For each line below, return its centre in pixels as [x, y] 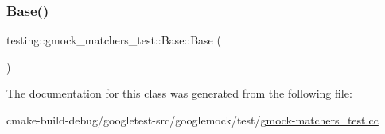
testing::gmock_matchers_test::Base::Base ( [114, 40]
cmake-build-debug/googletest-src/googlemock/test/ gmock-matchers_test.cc [192, 120]
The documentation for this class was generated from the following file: [179, 93]
